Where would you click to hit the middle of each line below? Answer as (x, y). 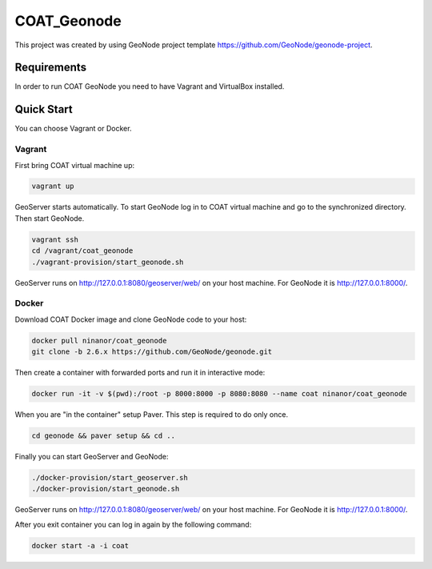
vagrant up (53, 186)
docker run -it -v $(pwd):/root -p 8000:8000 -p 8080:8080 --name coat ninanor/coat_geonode (219, 394)
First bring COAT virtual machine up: (75, 165)
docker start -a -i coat (80, 545)
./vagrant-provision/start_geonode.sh (108, 262)
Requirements (51, 68)
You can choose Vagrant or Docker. (73, 129)
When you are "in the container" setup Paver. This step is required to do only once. (151, 415)
